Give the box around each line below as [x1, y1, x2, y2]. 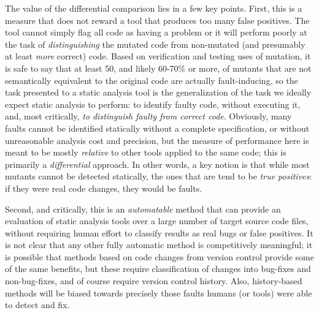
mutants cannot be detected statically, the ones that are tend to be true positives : [5, 170, 312, 183]
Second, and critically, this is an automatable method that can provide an [5, 202, 281, 215]
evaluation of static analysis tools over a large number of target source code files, [5, 214, 309, 227]
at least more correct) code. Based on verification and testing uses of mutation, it [5, 50, 311, 62]
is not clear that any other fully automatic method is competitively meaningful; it [5, 238, 313, 251]
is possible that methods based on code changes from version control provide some [5, 250, 314, 263]
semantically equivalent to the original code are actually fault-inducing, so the [5, 74, 298, 86]
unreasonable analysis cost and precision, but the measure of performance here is [5, 134, 309, 146]
